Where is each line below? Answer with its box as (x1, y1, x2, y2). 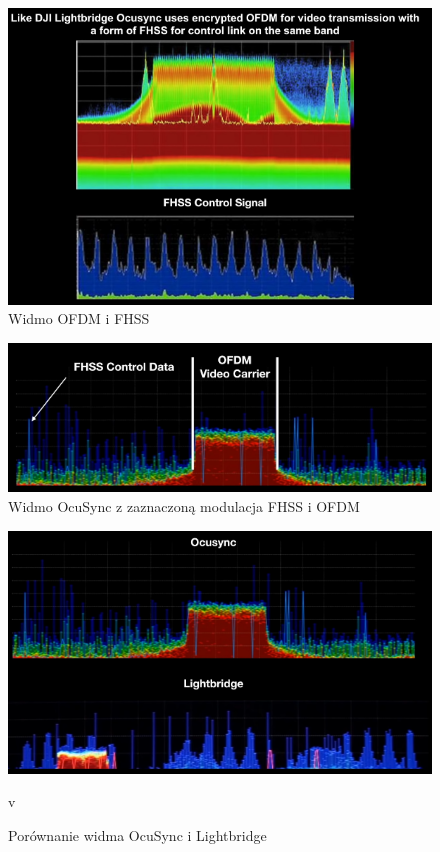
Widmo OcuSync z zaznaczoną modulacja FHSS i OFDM (8, 495, 360, 516)
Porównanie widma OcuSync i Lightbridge (8, 824, 267, 845)
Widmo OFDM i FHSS (8, 308, 150, 329)
